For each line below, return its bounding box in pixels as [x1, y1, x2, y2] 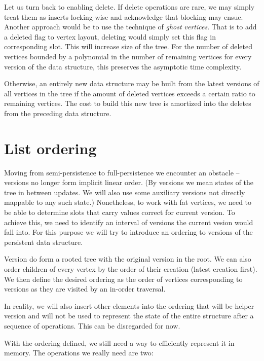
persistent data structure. [4, 236, 83, 247]
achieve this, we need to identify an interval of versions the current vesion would [4, 216, 253, 227]
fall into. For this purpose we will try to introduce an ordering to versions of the [4, 227, 253, 237]
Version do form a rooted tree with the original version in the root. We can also [4, 254, 251, 264]
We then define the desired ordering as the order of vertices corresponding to [4, 273, 243, 284]
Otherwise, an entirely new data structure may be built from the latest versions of [4, 78, 259, 89]
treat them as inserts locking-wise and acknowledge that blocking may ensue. [4, 11, 243, 22]
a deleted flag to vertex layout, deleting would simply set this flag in [4, 31, 216, 42]
